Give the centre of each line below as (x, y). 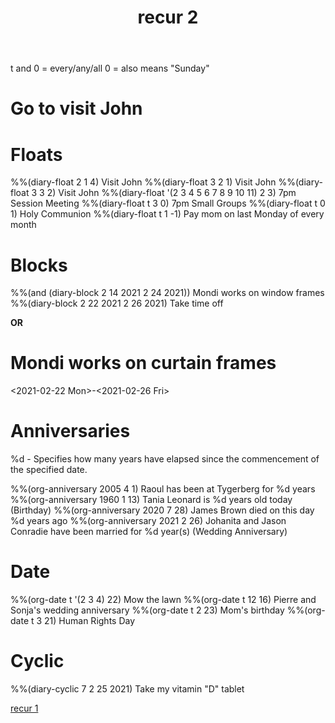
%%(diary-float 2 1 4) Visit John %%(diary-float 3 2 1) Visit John (143, 182)
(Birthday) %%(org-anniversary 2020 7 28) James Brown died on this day (162, 510)
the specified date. (49, 470)
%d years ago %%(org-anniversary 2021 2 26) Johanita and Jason (148, 521)
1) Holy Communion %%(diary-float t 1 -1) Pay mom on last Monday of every (167, 214)
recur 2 (168, 17)
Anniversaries (70, 431)
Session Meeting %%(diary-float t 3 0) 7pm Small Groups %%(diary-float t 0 (168, 203)
